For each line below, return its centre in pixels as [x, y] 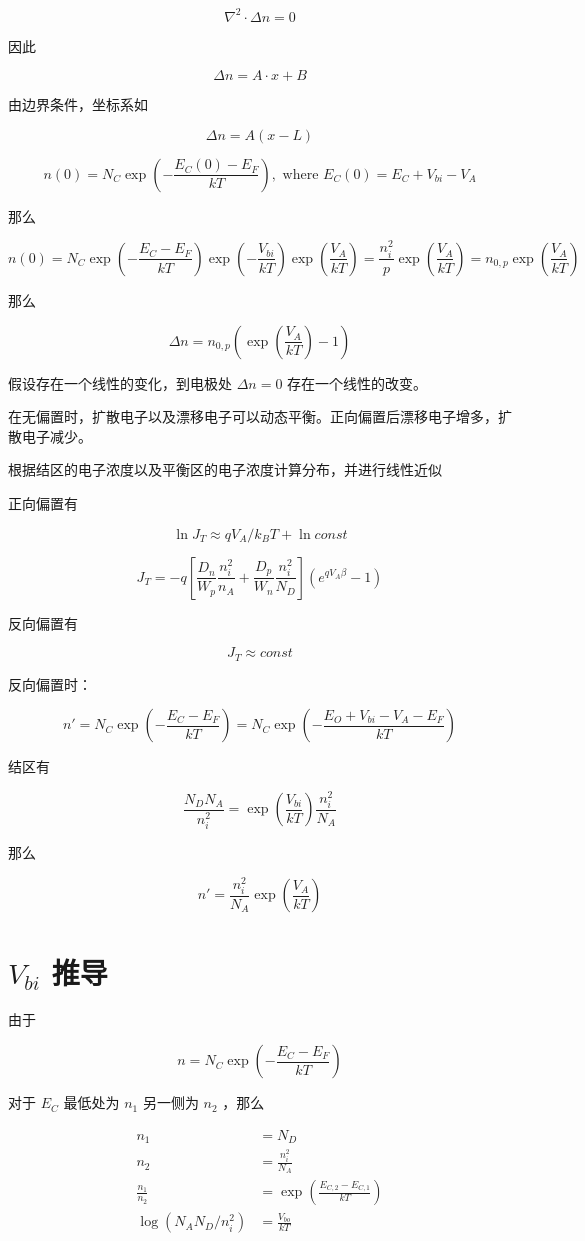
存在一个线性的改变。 [357, 382]
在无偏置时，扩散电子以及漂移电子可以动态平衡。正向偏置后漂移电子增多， [253, 416]
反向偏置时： [50, 683]
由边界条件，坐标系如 [78, 104]
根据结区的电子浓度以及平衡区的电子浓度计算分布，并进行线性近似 [225, 469]
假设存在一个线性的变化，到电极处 [120, 382]
